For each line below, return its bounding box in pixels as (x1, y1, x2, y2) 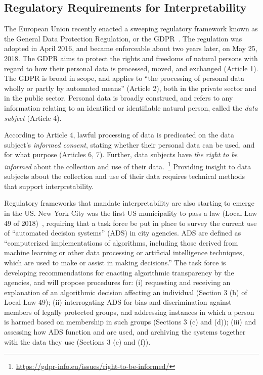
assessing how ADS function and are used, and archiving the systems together (4, 326, 246, 337)
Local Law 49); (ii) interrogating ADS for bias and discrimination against (4, 297, 232, 307)
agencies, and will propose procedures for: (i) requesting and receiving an (4, 277, 231, 288)
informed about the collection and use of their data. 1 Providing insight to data (4, 159, 251, 171)
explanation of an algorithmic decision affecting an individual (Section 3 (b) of (4, 287, 247, 297)
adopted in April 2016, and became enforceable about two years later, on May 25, (4, 43, 257, 54)
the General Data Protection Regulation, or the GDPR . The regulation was (4, 33, 242, 43)
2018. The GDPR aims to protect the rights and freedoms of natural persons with (4, 53, 258, 63)
